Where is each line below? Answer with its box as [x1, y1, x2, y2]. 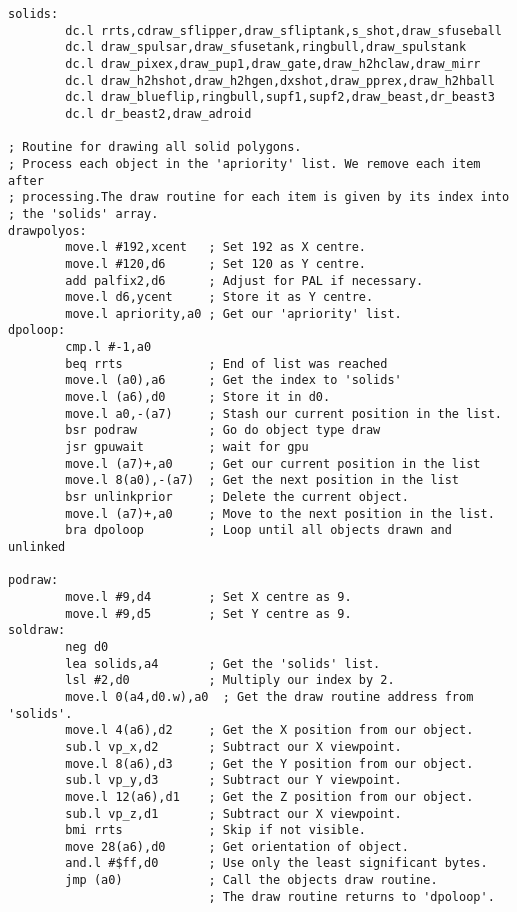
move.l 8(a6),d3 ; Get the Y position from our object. [65, 756, 474, 771]
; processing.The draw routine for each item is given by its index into [8, 190, 510, 205]
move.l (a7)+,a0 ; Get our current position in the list [65, 456, 481, 471]
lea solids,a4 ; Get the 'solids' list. [65, 656, 381, 671]
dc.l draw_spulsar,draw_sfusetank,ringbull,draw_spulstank [65, 40, 467, 55]
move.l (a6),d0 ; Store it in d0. [65, 390, 331, 405]
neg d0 [65, 639, 109, 654]
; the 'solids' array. [8, 206, 159, 221]
